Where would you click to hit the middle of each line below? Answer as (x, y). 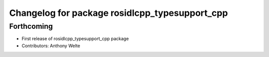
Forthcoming (31, 26)
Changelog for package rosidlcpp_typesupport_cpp (119, 13)
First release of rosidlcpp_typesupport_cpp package (75, 39)
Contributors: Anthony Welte (51, 46)
